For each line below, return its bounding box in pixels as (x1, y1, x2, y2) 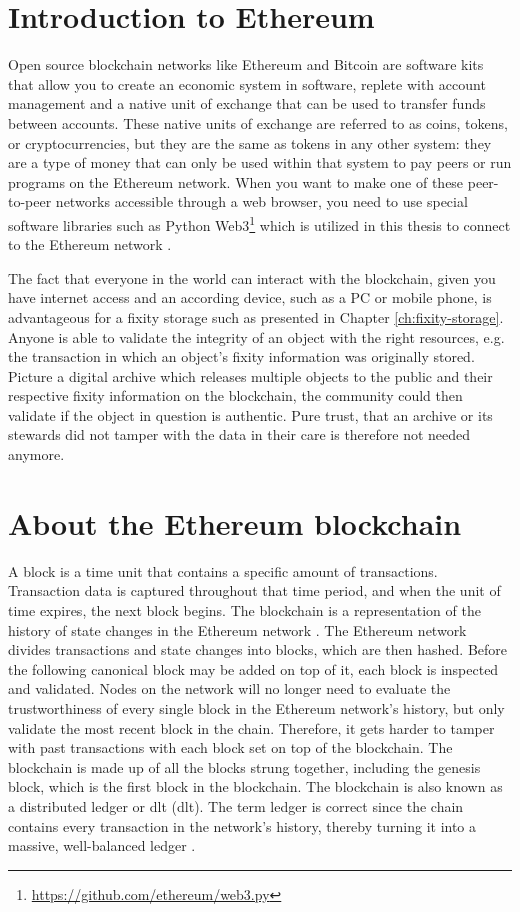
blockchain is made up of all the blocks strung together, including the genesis (8, 756, 481, 777)
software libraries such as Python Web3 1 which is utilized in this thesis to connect (8, 211, 511, 235)
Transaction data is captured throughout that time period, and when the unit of (8, 580, 501, 601)
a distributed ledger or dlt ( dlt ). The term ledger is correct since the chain (8, 795, 464, 816)
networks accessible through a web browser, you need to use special (55, 191, 468, 212)
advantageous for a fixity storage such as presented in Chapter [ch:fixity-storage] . (8, 306, 504, 327)
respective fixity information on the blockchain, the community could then (8, 385, 463, 406)
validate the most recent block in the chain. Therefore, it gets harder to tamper (8, 717, 495, 738)
